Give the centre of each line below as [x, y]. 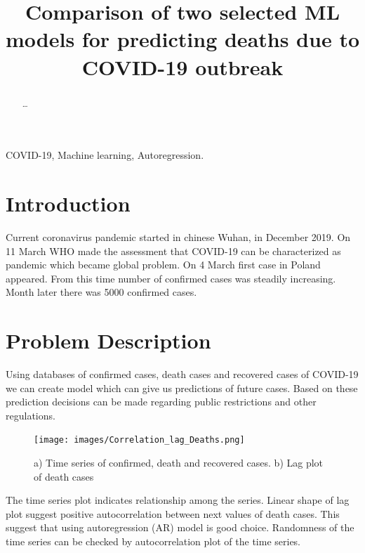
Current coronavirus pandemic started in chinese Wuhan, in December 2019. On [178, 236]
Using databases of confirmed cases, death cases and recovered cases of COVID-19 [182, 374]
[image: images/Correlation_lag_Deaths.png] [139, 440]
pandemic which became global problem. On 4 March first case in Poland [163, 265]
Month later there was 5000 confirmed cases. [101, 292]
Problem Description [108, 340]
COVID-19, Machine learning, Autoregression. [105, 155]
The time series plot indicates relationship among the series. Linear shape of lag [178, 500]
